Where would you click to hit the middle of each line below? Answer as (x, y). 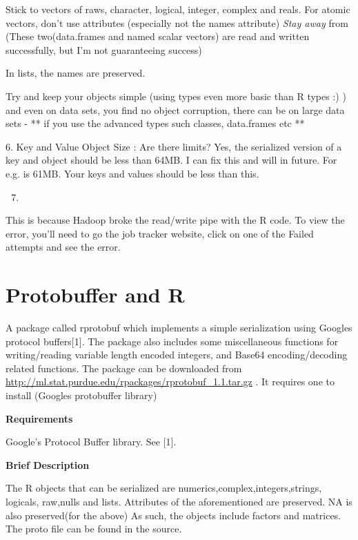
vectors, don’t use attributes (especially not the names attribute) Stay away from (177, 22)
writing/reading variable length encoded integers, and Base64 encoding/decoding (177, 355)
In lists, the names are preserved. (76, 73)
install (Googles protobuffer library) (81, 395)
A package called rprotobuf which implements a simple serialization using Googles (179, 328)
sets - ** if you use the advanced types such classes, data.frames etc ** (155, 123)
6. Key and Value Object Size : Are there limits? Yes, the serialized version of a (174, 146)
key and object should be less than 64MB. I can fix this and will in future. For (171, 160)
